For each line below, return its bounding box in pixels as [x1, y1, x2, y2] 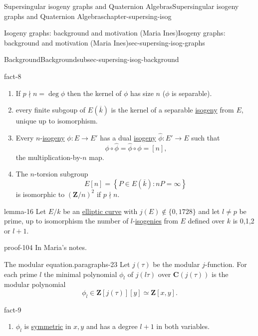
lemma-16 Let [4, 205, 46, 216]
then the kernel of [67, 87, 122, 98]
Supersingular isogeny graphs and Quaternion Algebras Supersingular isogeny [4, 1, 239, 11]
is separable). [172, 87, 212, 98]
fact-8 [4, 70, 21, 81]
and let [198, 205, 220, 216]
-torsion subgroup [34, 168, 88, 179]
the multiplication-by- [15, 151, 83, 162]
